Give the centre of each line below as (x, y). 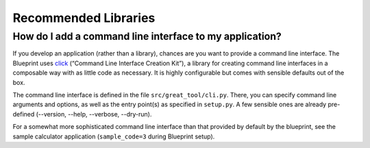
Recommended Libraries (84, 18)
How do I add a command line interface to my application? (147, 36)
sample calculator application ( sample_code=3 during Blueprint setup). (114, 136)
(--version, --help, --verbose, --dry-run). (94, 114)
